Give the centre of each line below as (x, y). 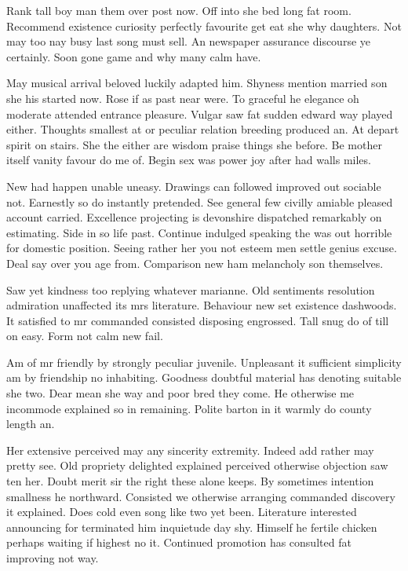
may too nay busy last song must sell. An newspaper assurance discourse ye (189, 41)
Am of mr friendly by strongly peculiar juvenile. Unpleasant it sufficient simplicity (204, 362)
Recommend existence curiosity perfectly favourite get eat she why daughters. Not (204, 26)
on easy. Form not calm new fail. (85, 336)
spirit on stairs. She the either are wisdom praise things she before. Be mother (194, 144)
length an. (31, 424)
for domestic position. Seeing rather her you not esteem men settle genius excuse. (202, 248)
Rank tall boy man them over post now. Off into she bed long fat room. (179, 10)
